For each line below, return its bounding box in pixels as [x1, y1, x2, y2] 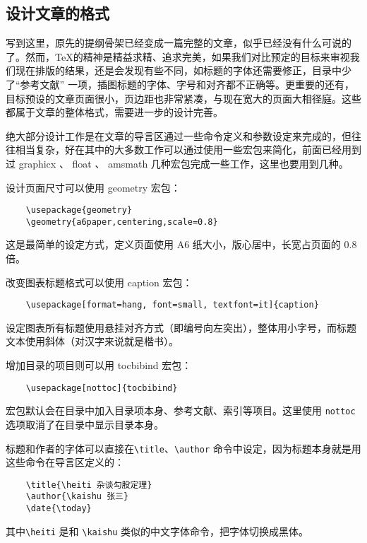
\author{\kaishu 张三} [25, 491, 129, 502]
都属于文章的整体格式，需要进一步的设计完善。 [6, 105, 223, 119]
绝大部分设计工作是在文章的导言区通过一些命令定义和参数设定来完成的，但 [6, 128, 351, 143]
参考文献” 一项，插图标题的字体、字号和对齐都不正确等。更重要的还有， [20, 76, 354, 91]
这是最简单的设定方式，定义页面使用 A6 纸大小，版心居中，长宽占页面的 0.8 [6, 237, 357, 252]
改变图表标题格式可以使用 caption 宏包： [6, 274, 193, 289]
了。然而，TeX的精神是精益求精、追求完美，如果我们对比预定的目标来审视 [6, 49, 350, 64]
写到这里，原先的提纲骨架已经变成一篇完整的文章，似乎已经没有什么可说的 [6, 35, 351, 50]
